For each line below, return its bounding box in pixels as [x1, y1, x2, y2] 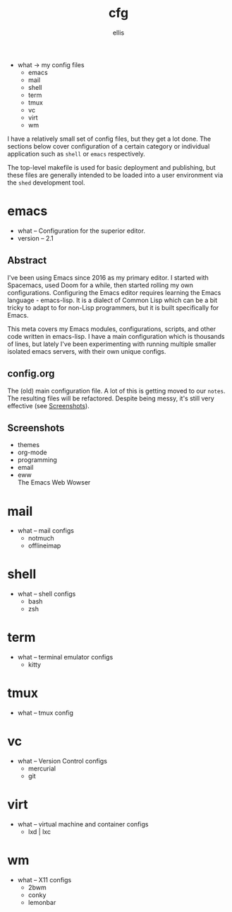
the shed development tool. [7, 178, 85, 187]
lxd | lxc [28, 827, 51, 836]
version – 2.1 [17, 233, 54, 242]
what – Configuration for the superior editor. [17, 226, 146, 235]
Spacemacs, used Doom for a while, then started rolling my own [7, 281, 194, 289]
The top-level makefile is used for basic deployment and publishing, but [7, 163, 216, 171]
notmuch [28, 534, 54, 543]
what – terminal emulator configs [17, 653, 114, 662]
